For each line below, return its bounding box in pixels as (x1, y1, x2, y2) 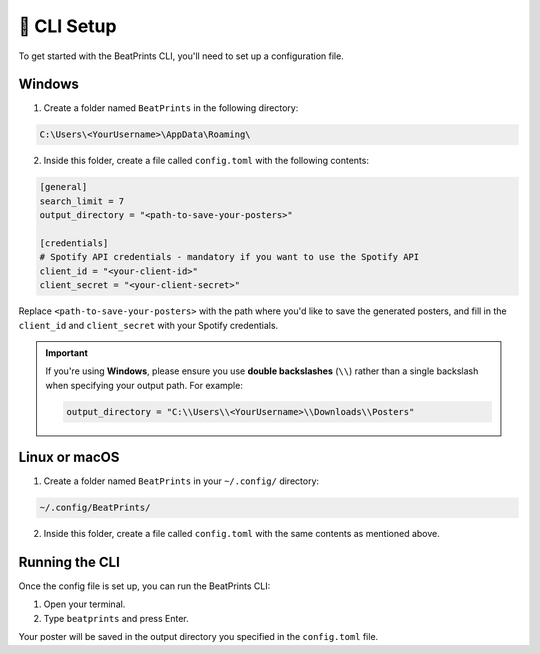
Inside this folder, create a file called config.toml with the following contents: (43, 155, 370, 167)
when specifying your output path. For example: (45, 379, 244, 391)
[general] (39, 181, 88, 193)
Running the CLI (18, 553, 120, 570)
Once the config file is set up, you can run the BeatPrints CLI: (18, 580, 271, 592)
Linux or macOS (18, 449, 120, 466)
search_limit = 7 (39, 195, 125, 207)
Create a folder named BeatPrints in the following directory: (43, 102, 299, 114)
